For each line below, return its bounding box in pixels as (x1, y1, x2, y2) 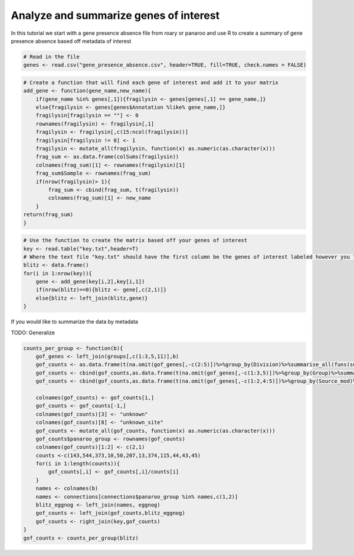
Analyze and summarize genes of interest (11, 9, 220, 22)
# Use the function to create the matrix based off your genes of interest (23, 237, 248, 244)
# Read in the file (23, 53, 80, 60)
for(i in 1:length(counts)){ (35, 460, 120, 467)
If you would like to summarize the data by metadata (11, 318, 139, 325)
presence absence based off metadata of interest (11, 37, 132, 44)
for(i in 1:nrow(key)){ (23, 270, 93, 277)
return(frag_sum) (23, 211, 74, 218)
